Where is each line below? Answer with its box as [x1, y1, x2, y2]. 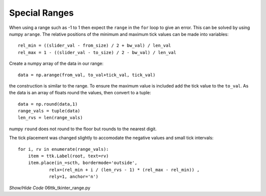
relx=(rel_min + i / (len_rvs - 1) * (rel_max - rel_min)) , [49, 167, 200, 172]
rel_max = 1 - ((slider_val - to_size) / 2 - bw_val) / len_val [18, 50, 177, 55]
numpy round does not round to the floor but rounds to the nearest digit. [9, 126, 157, 132]
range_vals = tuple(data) [18, 108, 81, 114]
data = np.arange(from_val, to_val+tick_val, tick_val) [18, 72, 156, 78]
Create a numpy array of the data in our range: [9, 60, 103, 66]
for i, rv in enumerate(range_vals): [18, 146, 109, 152]
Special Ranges [9, 7, 74, 18]
